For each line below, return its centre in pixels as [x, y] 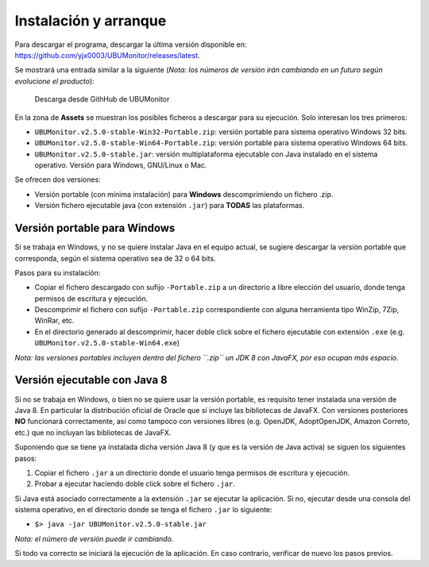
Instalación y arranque [91, 21]
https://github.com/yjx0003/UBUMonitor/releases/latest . [107, 55]
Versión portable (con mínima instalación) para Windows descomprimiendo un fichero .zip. [184, 194]
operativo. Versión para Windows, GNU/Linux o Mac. [121, 165]
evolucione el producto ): [54, 81]
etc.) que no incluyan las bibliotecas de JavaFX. [93, 432]
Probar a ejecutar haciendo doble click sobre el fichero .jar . [135, 484]
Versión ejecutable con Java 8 [91, 380]
